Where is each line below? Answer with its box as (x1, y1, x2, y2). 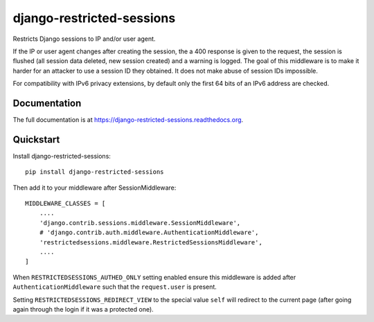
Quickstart (12, 134, 60, 145)
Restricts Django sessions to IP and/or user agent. (12, 35, 156, 43)
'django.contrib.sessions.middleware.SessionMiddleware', (39, 219, 241, 226)
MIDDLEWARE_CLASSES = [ (25, 199, 106, 208)
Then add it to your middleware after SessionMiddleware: (12, 184, 177, 192)
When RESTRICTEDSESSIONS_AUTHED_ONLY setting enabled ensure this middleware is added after (12, 273, 296, 281)
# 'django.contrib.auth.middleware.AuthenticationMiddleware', (39, 229, 259, 237)
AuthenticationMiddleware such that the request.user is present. (12, 283, 217, 291)
